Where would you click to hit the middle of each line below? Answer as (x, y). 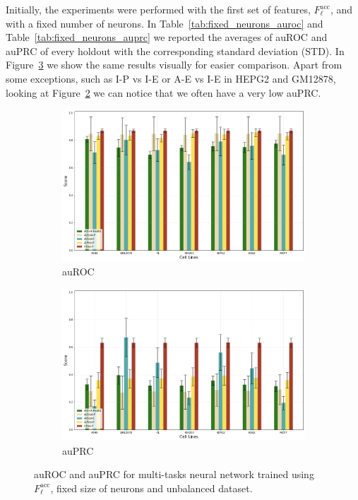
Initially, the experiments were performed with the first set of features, (158, 9)
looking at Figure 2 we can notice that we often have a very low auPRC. (163, 92)
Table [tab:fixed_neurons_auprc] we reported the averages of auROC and (167, 37)
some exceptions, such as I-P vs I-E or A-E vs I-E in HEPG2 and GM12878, (171, 78)
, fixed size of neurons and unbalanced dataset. (151, 488)
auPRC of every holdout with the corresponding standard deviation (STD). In (175, 50)
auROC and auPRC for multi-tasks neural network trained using (174, 474)
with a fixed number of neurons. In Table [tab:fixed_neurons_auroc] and (165, 23)
